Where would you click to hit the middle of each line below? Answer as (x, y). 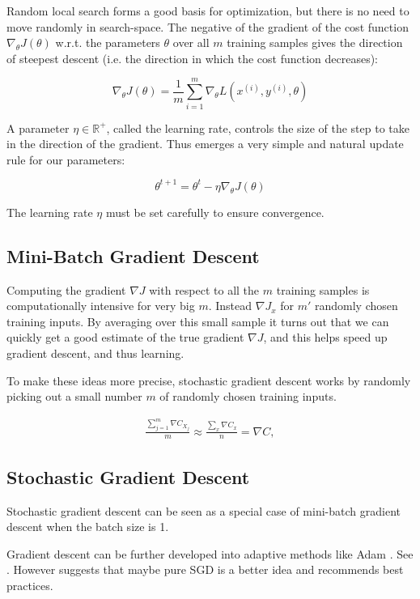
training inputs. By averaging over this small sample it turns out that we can (198, 321)
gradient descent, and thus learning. (95, 353)
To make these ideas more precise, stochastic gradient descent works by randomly (209, 380)
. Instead (230, 306)
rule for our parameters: (66, 159)
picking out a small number (74, 396)
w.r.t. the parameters (108, 42)
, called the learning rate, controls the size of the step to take (258, 127)
